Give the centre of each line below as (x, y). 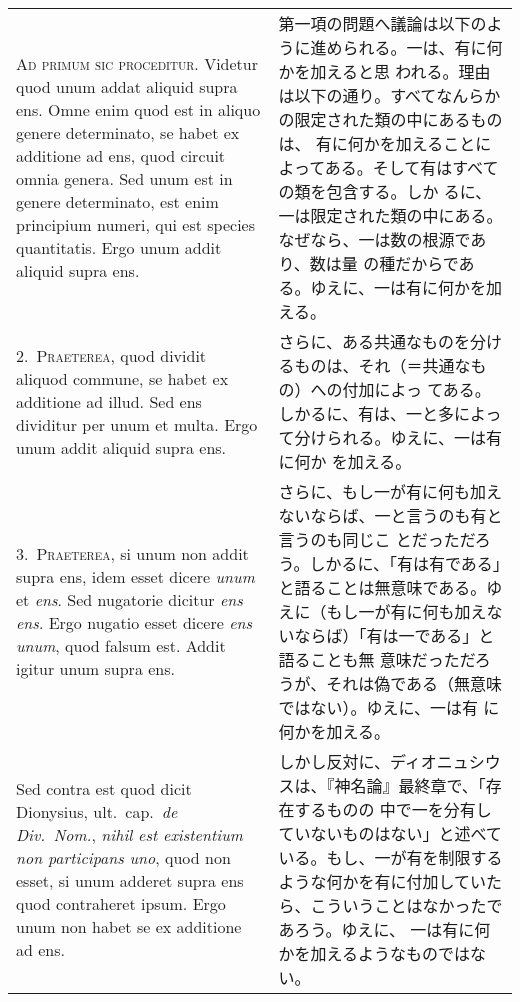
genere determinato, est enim (117, 201)
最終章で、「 (442, 785)
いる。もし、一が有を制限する (390, 857)
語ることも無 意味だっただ (376, 659)
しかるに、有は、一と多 (366, 413)
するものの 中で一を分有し (393, 809)
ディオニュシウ (445, 761)
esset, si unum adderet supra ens (130, 880)
